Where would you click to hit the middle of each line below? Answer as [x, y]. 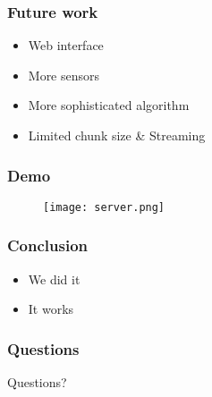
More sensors [64, 75]
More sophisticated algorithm [109, 105]
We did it [54, 279]
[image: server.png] [104, 207]
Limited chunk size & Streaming [117, 135]
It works [51, 309]
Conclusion [47, 245]
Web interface [66, 45]
